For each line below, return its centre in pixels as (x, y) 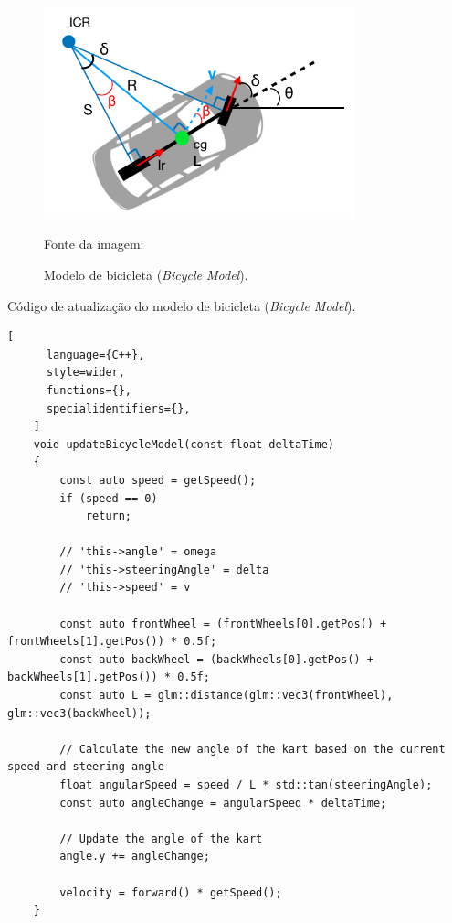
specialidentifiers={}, (118, 408)
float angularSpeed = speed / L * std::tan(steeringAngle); (246, 785)
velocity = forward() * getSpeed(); (171, 892)
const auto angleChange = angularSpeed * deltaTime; (223, 803)
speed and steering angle (86, 767)
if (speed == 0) (109, 498)
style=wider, (85, 373)
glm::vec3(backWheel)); (79, 713)
